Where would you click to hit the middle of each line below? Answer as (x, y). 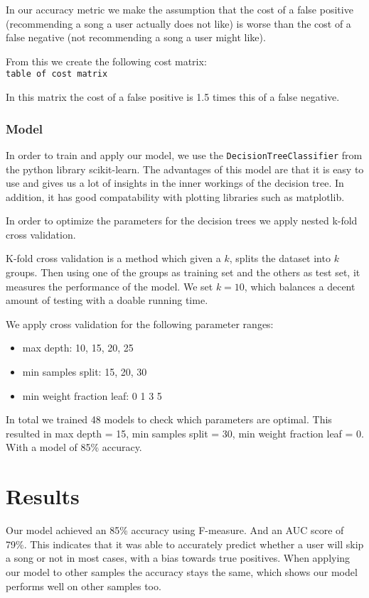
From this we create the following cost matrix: (106, 61)
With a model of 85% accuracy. (74, 447)
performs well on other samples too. (84, 586)
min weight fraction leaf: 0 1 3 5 (92, 395)
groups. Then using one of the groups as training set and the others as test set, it (183, 272)
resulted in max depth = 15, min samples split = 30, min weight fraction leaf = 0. (185, 433)
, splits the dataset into (280, 258)
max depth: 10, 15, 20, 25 (78, 348)
